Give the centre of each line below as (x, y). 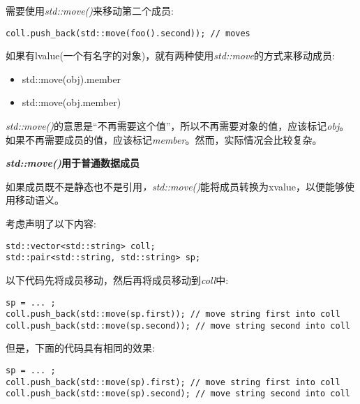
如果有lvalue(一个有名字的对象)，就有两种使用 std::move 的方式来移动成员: (170, 55)
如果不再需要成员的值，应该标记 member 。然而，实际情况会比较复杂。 (164, 139)
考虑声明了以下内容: (51, 223)
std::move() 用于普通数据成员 (73, 163)
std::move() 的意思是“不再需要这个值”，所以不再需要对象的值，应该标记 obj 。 (178, 126)
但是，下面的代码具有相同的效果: (80, 348)
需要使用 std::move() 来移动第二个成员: (90, 10)
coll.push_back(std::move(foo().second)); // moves (128, 33)
